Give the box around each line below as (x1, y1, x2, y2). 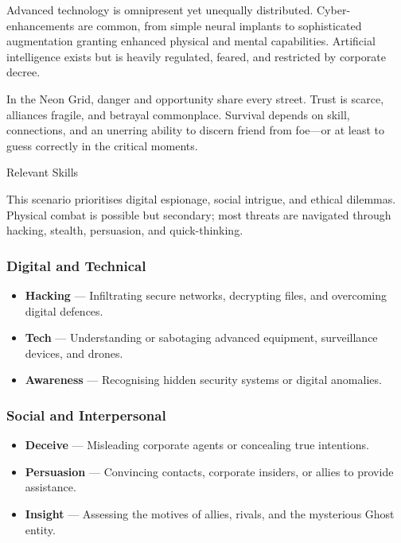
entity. (25, 521, 56, 537)
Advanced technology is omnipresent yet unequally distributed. (6, 2, 313, 17)
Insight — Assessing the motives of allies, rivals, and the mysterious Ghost (25, 505, 395, 522)
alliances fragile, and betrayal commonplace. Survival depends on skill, (6, 106, 350, 122)
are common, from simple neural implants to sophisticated (77, 17, 362, 33)
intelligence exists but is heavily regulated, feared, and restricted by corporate (6, 48, 386, 64)
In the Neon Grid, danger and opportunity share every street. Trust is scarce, (6, 90, 384, 107)
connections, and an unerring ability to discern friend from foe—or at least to (6, 122, 384, 138)
